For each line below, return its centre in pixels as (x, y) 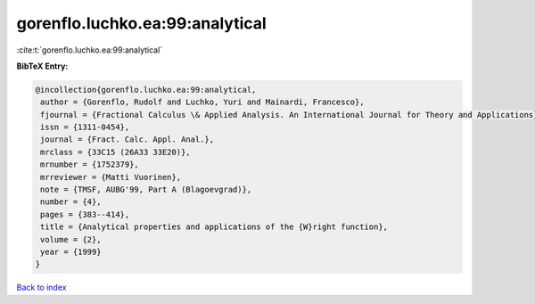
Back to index (41, 288)
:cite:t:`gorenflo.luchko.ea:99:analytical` (90, 50)
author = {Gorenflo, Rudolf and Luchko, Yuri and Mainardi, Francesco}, (202, 102)
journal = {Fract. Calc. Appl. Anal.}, (127, 140)
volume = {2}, (71, 239)
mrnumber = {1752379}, (90, 164)
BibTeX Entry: (42, 66)
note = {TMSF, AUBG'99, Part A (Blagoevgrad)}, (146, 190)
